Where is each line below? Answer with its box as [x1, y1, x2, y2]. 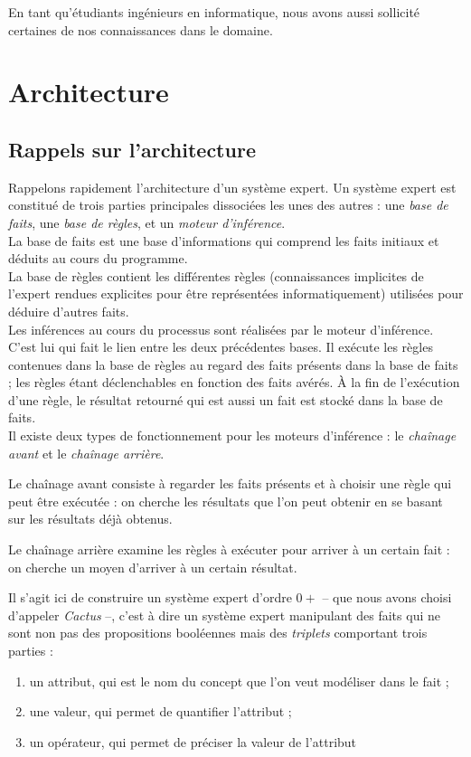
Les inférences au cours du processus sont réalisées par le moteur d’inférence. [8, 319, 434, 338]
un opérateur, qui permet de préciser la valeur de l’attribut [29, 732, 357, 751]
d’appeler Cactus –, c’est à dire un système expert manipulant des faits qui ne [8, 605, 440, 624]
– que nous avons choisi [322, 588, 452, 607]
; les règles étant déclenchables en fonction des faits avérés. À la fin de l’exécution [8, 373, 460, 392]
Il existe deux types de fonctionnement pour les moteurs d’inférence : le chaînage [8, 426, 457, 445]
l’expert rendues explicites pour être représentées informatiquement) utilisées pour [8, 284, 464, 303]
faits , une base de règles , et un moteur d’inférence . [8, 213, 286, 232]
